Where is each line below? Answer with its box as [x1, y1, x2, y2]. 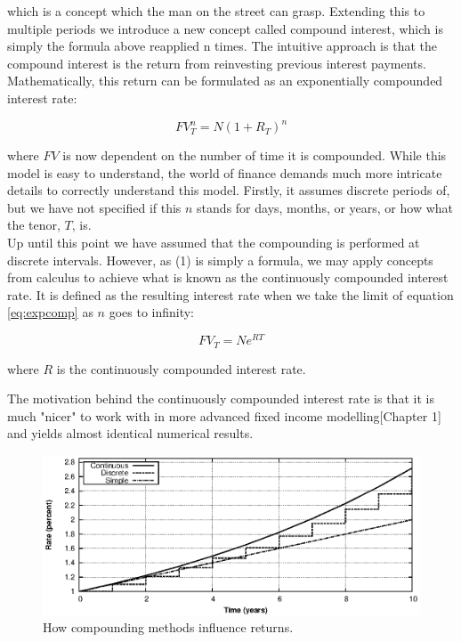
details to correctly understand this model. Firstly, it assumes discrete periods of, [7, 181, 450, 199]
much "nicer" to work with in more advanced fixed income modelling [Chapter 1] [7, 406, 441, 425]
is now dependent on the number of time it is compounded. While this [62, 146, 447, 165]
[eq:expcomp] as [7, 303, 93, 321]
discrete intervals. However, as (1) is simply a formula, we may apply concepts [7, 250, 433, 269]
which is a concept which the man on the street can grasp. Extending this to [7, 2, 425, 20]
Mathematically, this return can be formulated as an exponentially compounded [7, 71, 443, 90]
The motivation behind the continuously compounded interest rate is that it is [7, 389, 434, 408]
